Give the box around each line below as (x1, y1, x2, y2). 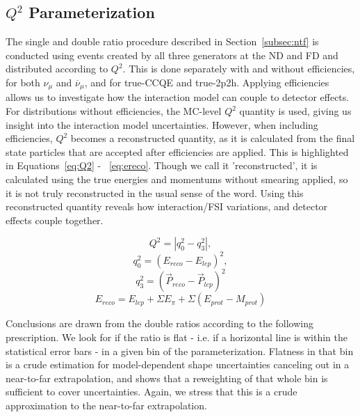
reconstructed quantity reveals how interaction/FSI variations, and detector (6, 199, 328, 214)
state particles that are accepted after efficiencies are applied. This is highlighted (6, 144, 349, 159)
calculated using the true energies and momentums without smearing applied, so (6, 172, 348, 186)
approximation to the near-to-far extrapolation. (6, 398, 207, 412)
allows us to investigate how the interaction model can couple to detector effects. (6, 90, 350, 104)
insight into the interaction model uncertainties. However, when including (6, 117, 318, 132)
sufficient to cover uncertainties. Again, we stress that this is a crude (6, 384, 297, 399)
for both (6, 74, 40, 89)
